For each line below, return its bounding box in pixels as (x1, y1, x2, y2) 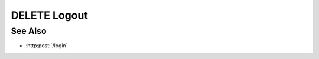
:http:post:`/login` (25, 42, 68, 49)
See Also (11, 26, 47, 36)
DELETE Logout (11, 9, 88, 22)
